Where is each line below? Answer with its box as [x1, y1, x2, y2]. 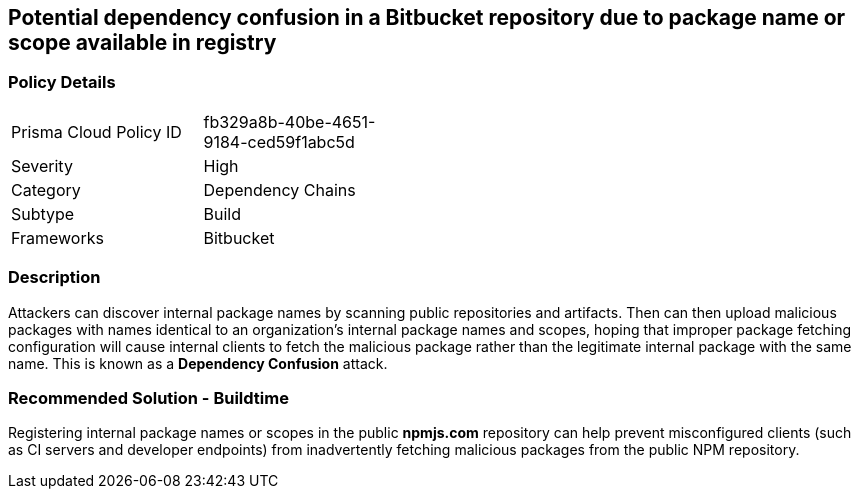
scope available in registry [8, 30, 277, 55]
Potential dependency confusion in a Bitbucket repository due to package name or [8, 5, 846, 30]
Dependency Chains [203, 179, 356, 200]
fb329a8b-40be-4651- [203, 111, 376, 132]
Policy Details [8, 72, 116, 93]
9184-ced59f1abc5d [203, 131, 355, 152]
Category [11, 179, 81, 200]
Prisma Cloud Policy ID [11, 121, 182, 142]
